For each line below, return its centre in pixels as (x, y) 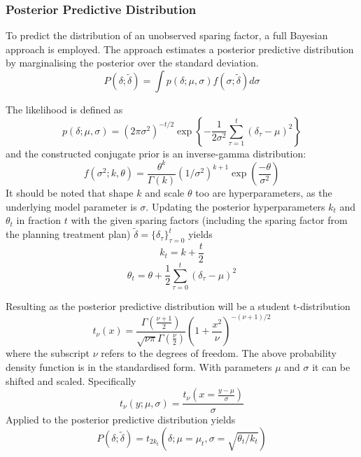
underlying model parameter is (71, 206)
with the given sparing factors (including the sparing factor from (209, 220)
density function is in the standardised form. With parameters (139, 367)
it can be (331, 367)
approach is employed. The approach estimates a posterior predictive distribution (180, 49)
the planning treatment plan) (68, 234)
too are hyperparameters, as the (264, 193)
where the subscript (48, 353)
